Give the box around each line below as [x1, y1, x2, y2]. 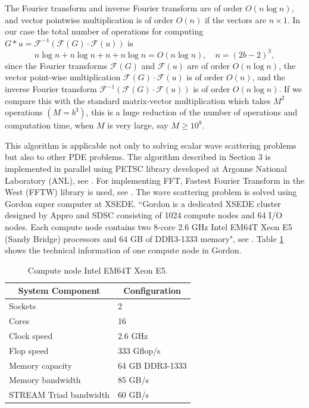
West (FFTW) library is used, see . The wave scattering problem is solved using [5, 186, 297, 198]
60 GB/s [117, 388, 149, 401]
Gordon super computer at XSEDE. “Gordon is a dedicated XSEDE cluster [5, 197, 281, 209]
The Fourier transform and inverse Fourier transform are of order [5, 2, 243, 14]
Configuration [123, 284, 182, 297]
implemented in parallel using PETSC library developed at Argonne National [5, 162, 287, 175]
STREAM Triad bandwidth [9, 388, 110, 401]
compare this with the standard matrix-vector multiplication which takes [5, 94, 271, 106]
